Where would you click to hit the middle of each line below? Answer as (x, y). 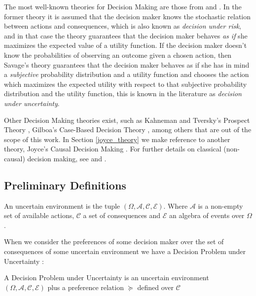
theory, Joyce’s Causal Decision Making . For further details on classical (113, 149)
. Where (176, 205)
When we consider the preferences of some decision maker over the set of (114, 241)
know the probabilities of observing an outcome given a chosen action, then (118, 55)
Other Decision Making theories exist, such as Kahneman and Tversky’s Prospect (127, 120)
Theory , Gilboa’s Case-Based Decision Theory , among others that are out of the (128, 129)
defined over (155, 287)
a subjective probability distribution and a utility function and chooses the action (127, 74)
